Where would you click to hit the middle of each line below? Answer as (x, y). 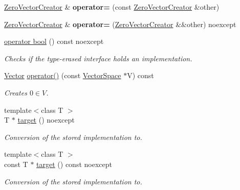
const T (16, 164)
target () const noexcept (74, 164)
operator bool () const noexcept (54, 41)
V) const (140, 75)
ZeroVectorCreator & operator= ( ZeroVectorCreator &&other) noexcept (120, 24)
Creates (16, 92)
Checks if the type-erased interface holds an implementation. (98, 58)
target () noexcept (46, 120)
